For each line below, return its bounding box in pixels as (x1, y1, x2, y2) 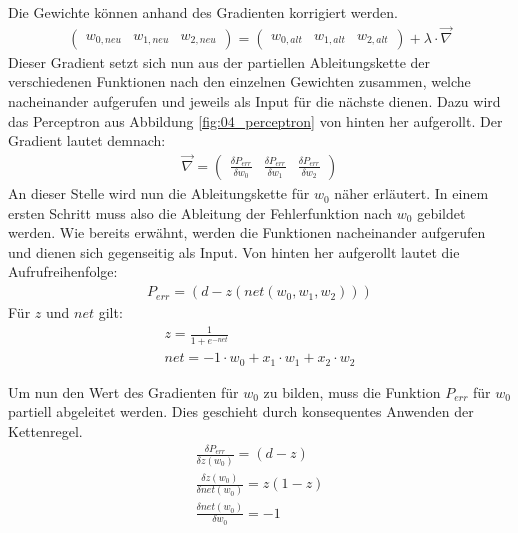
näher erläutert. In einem (334, 183, 489, 204)
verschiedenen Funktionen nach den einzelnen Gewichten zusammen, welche (8, 71, 471, 92)
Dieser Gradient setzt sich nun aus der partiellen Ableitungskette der (8, 51, 431, 72)
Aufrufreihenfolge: (8, 261, 118, 282)
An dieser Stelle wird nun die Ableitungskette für (8, 183, 310, 204)
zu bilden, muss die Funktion (263, 381, 441, 402)
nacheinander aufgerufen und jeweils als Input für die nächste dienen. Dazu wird (8, 91, 501, 112)
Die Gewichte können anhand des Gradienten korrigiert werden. (8, 2, 398, 22)
